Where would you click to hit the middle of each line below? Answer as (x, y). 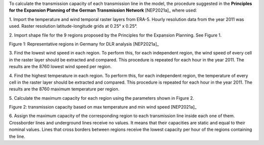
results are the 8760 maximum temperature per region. (64, 89)
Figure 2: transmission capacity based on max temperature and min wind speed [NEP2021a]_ (103, 107)
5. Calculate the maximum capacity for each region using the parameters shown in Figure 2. (101, 98)
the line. (17, 136)
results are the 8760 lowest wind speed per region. (60, 67)
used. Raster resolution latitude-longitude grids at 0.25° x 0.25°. (73, 26)
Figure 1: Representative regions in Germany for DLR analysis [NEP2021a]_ (84, 44)
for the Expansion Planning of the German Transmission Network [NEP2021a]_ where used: (103, 10)
